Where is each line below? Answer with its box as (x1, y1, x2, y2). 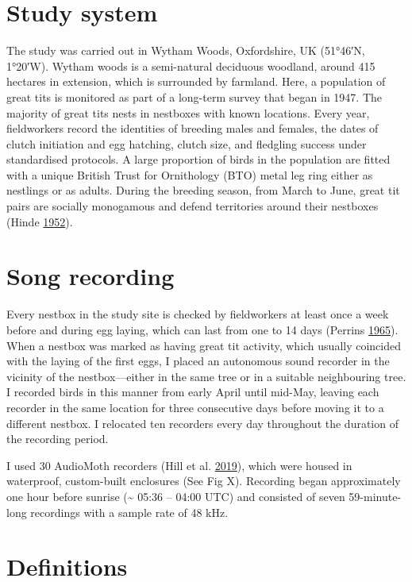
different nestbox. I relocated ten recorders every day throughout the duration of (6, 414, 399, 431)
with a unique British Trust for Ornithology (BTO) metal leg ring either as (6, 166, 373, 183)
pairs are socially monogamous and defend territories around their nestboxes (6, 198, 379, 214)
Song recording (6, 260, 175, 292)
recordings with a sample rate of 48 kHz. (30, 503, 229, 520)
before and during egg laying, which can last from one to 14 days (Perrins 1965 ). (6, 321, 399, 337)
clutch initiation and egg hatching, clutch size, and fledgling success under (6, 135, 367, 152)
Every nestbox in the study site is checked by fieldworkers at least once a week (6, 306, 389, 322)
